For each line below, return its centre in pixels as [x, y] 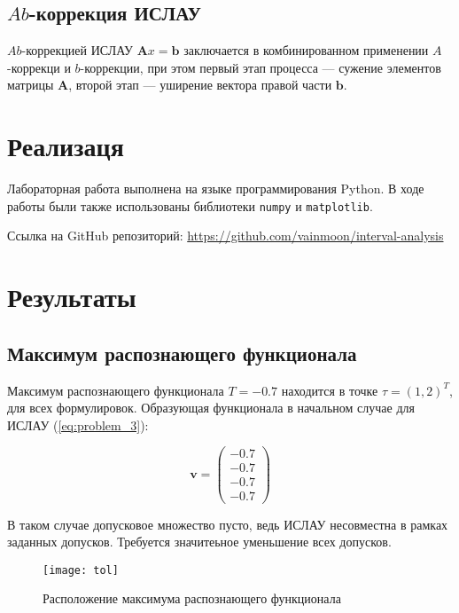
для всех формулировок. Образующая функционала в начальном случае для [211, 408]
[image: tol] [81, 570]
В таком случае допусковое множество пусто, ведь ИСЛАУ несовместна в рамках [228, 524]
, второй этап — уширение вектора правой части [200, 85]
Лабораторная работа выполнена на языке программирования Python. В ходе [216, 189]
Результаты [72, 297]
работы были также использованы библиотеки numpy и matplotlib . [190, 205]
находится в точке [330, 390]
